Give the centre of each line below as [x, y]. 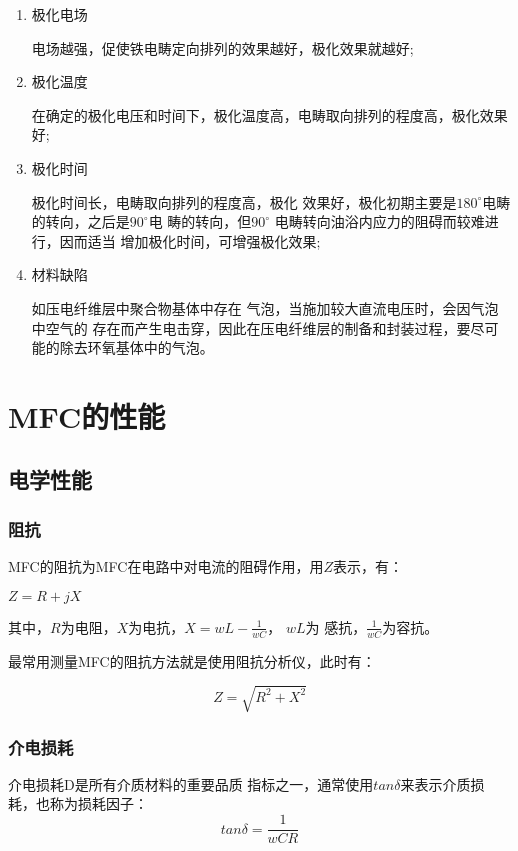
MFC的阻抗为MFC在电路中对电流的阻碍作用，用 [166, 566]
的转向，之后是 [80, 221]
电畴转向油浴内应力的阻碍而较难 [379, 221]
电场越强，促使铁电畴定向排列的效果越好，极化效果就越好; [222, 47]
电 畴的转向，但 [200, 221]
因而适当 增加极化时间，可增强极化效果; [190, 240]
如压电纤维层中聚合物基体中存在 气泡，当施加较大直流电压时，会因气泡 [265, 307]
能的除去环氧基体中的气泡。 [122, 347]
